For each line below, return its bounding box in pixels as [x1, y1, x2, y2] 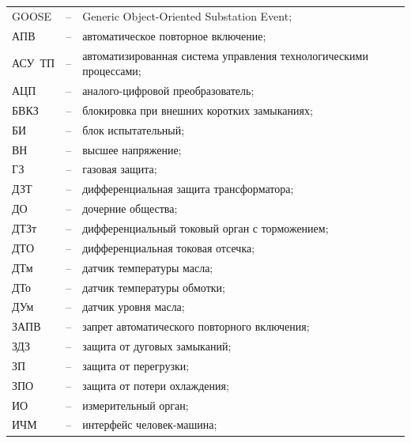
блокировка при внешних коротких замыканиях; [82, 101, 313, 118]
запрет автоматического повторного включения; [82, 318, 310, 335]
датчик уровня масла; [82, 298, 185, 315]
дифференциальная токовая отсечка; [82, 239, 255, 256]
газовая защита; [82, 161, 157, 177]
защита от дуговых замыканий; [82, 338, 232, 354]
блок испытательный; [82, 121, 185, 138]
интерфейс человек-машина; [82, 416, 217, 433]
